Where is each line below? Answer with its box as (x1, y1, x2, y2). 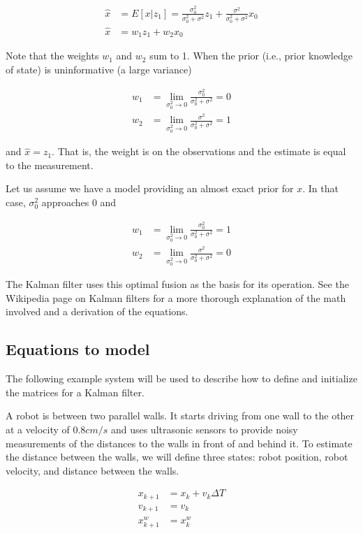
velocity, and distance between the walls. (6, 463, 179, 477)
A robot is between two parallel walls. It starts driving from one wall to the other (6, 408, 355, 423)
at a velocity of (6, 421, 70, 436)
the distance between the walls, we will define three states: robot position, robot (6, 449, 348, 464)
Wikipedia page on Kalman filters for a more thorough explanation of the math (6, 290, 346, 305)
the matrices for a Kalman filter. (6, 384, 145, 399)
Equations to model (6, 338, 150, 360)
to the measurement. (6, 157, 94, 172)
